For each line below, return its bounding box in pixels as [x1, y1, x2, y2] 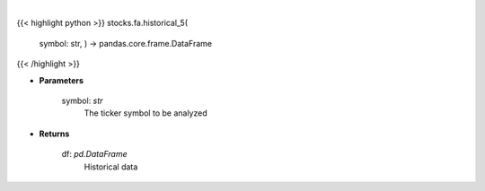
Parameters [39, 74, 84, 85]
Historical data [84, 161, 138, 172]
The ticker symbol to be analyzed [84, 108, 207, 118]
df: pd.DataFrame [61, 149, 128, 160]
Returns [39, 128, 70, 139]
